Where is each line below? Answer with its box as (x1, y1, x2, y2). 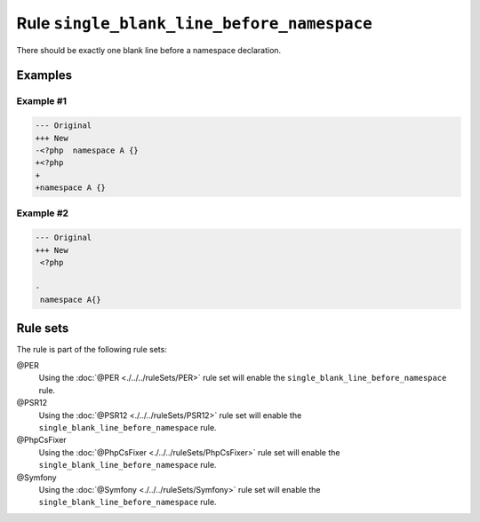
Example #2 (16, 207, 69, 219)
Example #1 (16, 95, 67, 107)
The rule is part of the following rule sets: (16, 344, 168, 354)
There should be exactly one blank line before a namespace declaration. (16, 44, 282, 55)
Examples (16, 67, 73, 83)
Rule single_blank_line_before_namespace (16, 13, 372, 33)
